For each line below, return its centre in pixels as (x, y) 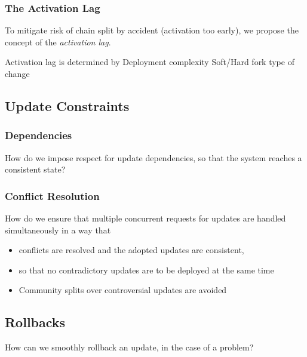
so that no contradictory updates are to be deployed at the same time (146, 270)
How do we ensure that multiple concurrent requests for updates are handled (145, 218)
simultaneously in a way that (58, 230)
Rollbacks (35, 322)
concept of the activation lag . (58, 41)
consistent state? (35, 169)
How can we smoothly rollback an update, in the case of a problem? (129, 347)
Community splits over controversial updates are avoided (123, 290)
